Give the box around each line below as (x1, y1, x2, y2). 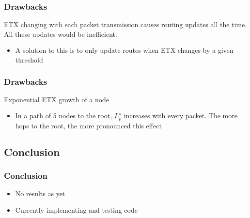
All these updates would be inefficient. (4, 29, 117, 39)
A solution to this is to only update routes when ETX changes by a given (15, 45, 234, 55)
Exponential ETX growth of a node (4, 94, 109, 104)
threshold (15, 55, 43, 64)
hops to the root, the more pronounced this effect (15, 120, 162, 130)
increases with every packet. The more (124, 110, 237, 121)
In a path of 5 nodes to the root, (15, 110, 112, 121)
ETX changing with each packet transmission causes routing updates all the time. (4, 19, 247, 30)
